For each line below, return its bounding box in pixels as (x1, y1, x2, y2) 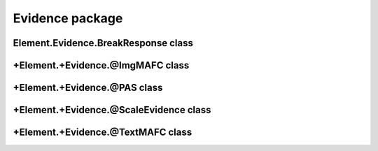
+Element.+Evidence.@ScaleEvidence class (13, 104, 211, 116)
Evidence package (13, 10, 123, 26)
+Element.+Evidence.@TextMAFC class (13, 127, 192, 138)
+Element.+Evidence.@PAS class (13, 82, 163, 94)
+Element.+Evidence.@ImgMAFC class (13, 59, 190, 71)
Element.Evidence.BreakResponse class (13, 37, 194, 49)
